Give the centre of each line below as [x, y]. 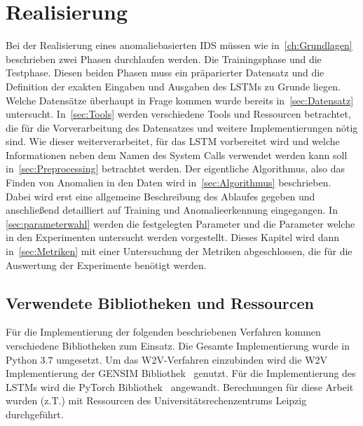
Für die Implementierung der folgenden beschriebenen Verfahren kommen [163, 332]
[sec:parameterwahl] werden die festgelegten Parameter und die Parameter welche [180, 223]
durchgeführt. [35, 414]
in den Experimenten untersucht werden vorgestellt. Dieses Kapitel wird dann [173, 237]
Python [21, 359]
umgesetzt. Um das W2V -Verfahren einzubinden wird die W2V [192, 359]
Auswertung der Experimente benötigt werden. [106, 264]
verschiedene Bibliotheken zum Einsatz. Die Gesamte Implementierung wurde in [178, 346]
